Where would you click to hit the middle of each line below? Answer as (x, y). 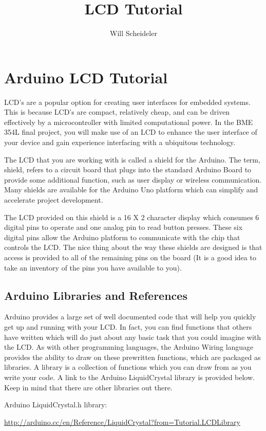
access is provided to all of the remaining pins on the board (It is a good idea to (130, 257)
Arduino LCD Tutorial (86, 77)
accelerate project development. (54, 200)
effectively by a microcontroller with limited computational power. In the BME (129, 122)
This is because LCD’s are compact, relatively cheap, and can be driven (117, 112)
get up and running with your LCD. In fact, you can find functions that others (128, 326)
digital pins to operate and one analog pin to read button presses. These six (123, 227)
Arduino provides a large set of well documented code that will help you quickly (130, 317)
